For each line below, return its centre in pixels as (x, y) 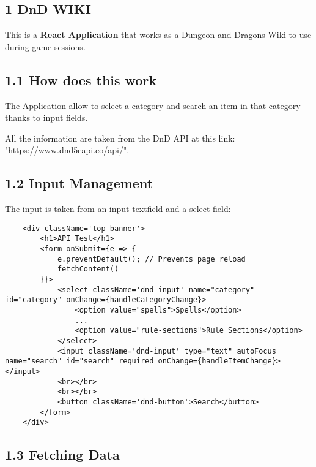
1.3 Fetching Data (62, 454)
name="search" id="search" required (79, 361)
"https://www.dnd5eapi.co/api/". (67, 150)
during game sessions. (45, 46)
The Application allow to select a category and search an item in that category (153, 105)
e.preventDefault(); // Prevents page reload (151, 259)
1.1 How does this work (81, 79)
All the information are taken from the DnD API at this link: (120, 138)
